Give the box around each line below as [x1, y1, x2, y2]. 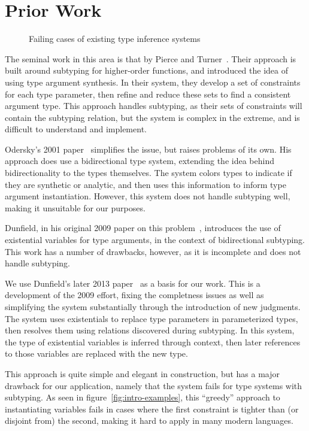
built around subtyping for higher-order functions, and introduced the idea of [5, 64, 289, 77]
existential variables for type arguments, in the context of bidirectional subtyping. [5, 233, 305, 246]
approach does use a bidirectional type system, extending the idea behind [5, 154, 274, 167]
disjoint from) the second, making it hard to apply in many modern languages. [5, 414, 293, 427]
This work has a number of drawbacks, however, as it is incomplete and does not [5, 245, 301, 257]
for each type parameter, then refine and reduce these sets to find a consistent [5, 87, 291, 100]
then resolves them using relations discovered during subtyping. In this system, [5, 324, 295, 336]
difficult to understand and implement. [5, 123, 147, 135]
